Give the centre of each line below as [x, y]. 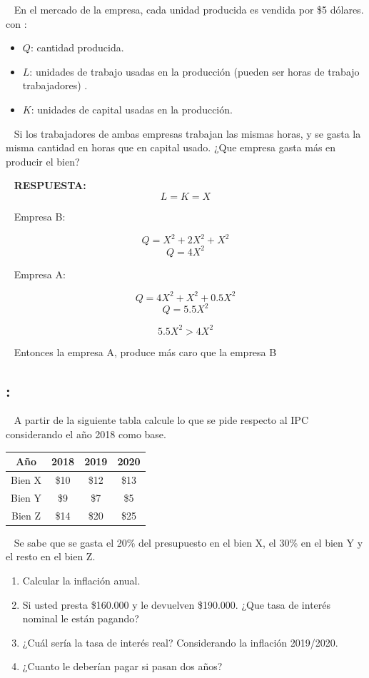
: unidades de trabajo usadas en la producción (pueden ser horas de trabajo [194, 71]
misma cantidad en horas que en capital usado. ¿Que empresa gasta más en [171, 147]
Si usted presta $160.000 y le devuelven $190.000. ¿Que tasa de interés [177, 604]
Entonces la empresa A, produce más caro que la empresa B [145, 351]
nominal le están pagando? [81, 618]
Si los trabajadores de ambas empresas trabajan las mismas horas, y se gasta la [187, 133]
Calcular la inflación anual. [81, 580]
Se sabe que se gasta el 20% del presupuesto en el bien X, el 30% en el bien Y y [188, 542]
